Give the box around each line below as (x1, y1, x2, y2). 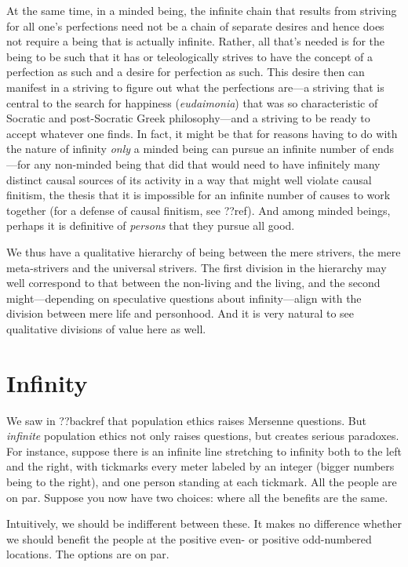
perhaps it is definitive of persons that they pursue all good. (6, 217, 295, 234)
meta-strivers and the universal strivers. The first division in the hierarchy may (6, 259, 387, 275)
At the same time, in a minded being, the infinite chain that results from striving (6, 2, 397, 18)
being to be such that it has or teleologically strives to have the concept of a (6, 48, 373, 64)
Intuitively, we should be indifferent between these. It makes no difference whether (6, 515, 402, 532)
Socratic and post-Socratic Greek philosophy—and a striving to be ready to (6, 110, 370, 126)
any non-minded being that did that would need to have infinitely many (34, 155, 381, 172)
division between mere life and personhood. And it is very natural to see (6, 305, 355, 322)
